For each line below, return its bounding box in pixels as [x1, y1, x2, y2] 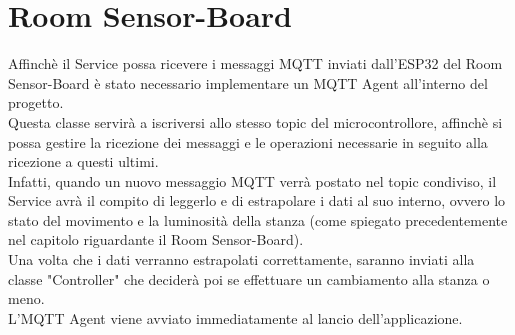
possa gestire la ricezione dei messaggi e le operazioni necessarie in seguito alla [8, 131, 488, 152]
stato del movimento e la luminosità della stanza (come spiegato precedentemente [8, 209, 508, 230]
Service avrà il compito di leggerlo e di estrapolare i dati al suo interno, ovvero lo [8, 190, 506, 211]
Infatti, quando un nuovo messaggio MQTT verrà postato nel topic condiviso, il [8, 170, 497, 191]
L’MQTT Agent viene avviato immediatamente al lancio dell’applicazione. [8, 307, 463, 328]
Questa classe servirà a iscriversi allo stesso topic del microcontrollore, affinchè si [8, 111, 503, 132]
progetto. [8, 92, 64, 113]
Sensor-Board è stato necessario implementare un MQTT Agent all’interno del [8, 72, 488, 93]
